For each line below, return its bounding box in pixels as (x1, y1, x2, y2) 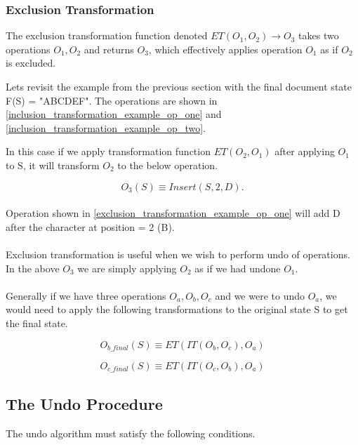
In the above (6, 260, 60, 275)
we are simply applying (77, 260, 177, 275)
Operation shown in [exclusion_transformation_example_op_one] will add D (6, 206, 340, 220)
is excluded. (6, 55, 56, 70)
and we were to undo (215, 288, 305, 303)
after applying (274, 144, 335, 159)
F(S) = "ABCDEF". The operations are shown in (6, 93, 218, 107)
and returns (84, 41, 134, 56)
